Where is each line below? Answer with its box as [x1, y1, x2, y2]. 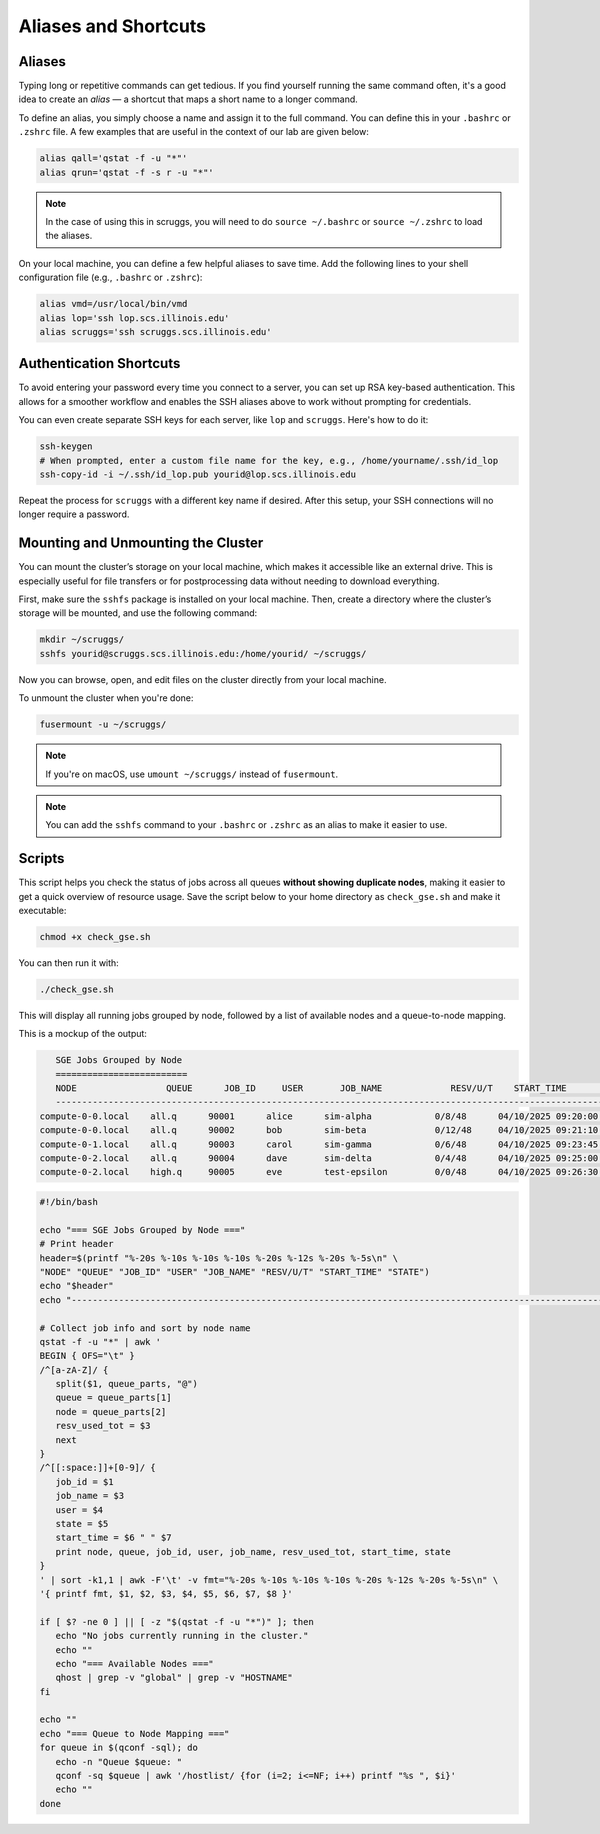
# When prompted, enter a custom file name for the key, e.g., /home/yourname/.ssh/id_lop [39, 455, 499, 466]
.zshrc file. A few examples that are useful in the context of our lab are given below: [18, 126, 370, 138]
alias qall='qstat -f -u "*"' [39, 153, 188, 164]
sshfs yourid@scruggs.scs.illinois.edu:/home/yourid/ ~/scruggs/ [39, 648, 367, 659]
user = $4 [55, 1504, 104, 1515]
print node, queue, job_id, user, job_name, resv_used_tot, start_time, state [55, 1546, 452, 1557]
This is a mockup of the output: [18, 1028, 147, 1040]
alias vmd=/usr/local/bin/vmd [39, 298, 188, 310]
